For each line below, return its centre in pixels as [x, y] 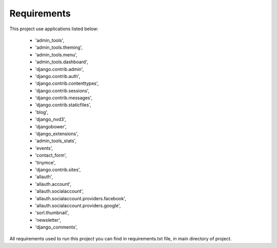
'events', [44, 148]
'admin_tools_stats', [56, 141]
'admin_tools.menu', [56, 54]
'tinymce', [45, 162]
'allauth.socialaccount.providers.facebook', [81, 198]
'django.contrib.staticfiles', [63, 105]
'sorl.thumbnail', [52, 213]
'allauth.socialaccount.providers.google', [78, 205]
